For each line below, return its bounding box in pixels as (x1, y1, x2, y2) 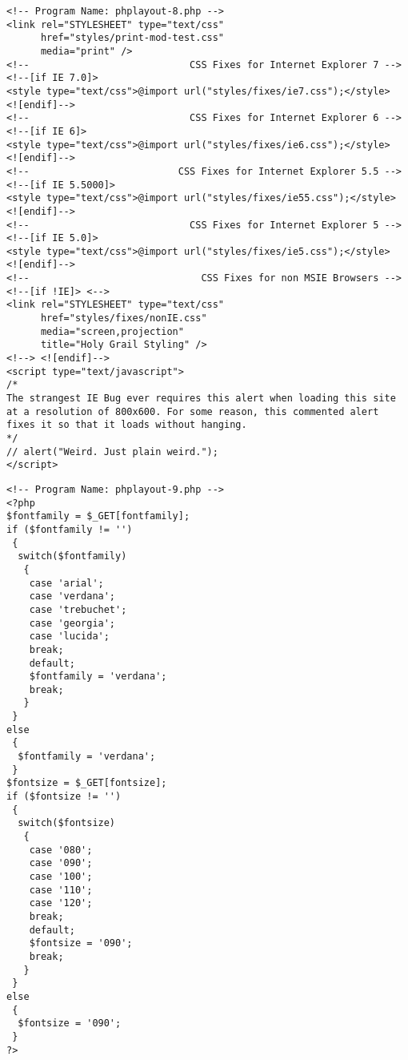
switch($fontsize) (18, 817, 116, 829)
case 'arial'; (29, 577, 104, 589)
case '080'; (29, 844, 93, 856)
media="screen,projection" (40, 325, 184, 337)
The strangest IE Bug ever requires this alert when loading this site (6, 393, 396, 405)
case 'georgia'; (29, 617, 116, 629)
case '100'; (29, 871, 93, 882)
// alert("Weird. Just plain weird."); (6, 445, 218, 457)
